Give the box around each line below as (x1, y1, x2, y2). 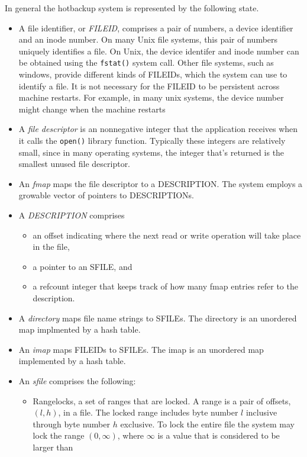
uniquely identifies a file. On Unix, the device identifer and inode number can (18, 44, 299, 57)
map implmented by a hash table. (18, 323, 141, 336)
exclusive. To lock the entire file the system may (120, 417, 295, 430)
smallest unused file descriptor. (18, 157, 131, 170)
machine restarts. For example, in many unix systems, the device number (18, 91, 284, 104)
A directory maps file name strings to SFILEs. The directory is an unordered (18, 311, 297, 324)
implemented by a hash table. (18, 355, 126, 367)
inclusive (245, 406, 277, 419)
